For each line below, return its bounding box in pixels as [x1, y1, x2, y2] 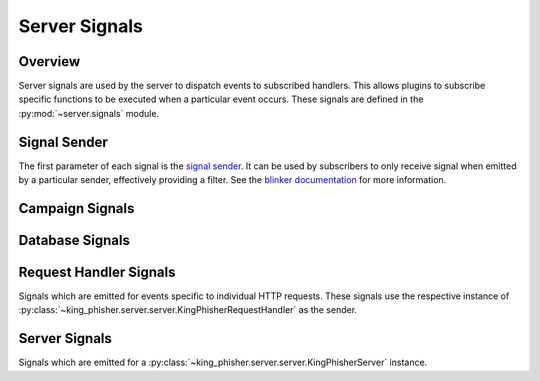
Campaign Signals [18, 200, 135, 217]
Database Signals [18, 231, 130, 249]
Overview [18, 53, 81, 70]
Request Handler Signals [18, 263, 176, 280]
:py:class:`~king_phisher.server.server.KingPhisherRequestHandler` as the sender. [18, 304, 358, 316]
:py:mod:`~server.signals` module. [18, 107, 160, 119]
